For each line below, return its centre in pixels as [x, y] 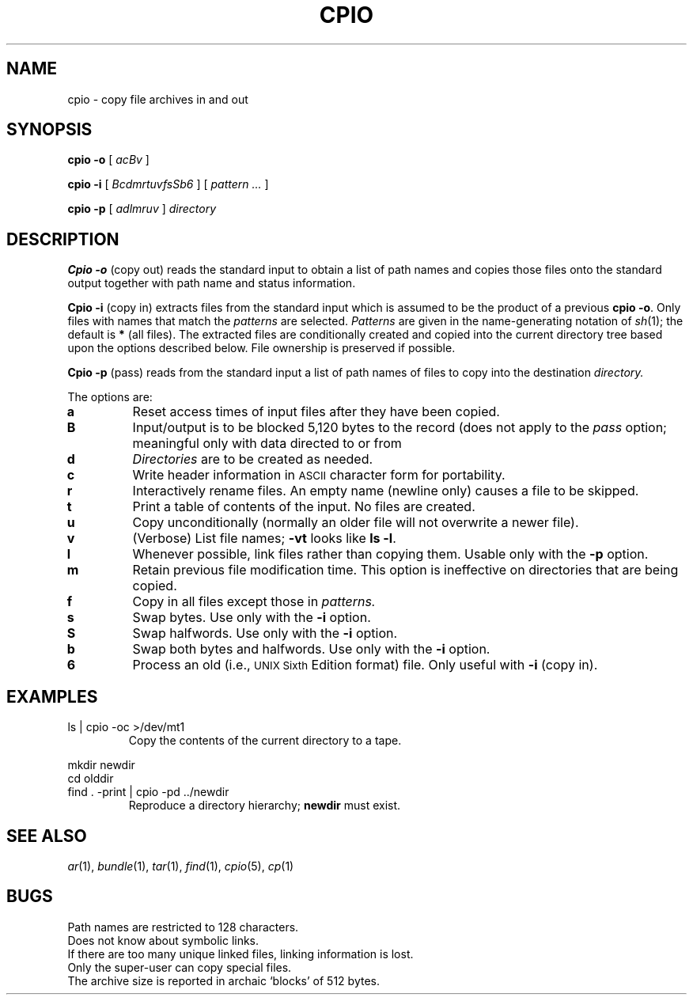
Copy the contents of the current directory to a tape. [265, 741]
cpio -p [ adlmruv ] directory [142, 209]
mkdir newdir [101, 765]
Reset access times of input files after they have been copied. [316, 412]
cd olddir [91, 779]
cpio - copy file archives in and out [158, 99]
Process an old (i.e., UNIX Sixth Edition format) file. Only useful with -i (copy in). [365, 665]
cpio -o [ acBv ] [108, 160]
